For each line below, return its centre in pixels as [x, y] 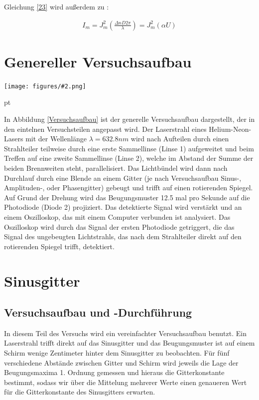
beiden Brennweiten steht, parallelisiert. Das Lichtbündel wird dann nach [116, 168]
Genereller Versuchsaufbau [98, 61]
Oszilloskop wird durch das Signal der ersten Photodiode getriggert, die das [119, 226]
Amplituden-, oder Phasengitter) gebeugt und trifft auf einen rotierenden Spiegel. [129, 188]
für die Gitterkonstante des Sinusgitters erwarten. [80, 392]
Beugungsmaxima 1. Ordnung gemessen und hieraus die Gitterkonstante [114, 372]
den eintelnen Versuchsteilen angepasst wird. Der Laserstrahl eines [105, 129]
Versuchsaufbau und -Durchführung [98, 312]
